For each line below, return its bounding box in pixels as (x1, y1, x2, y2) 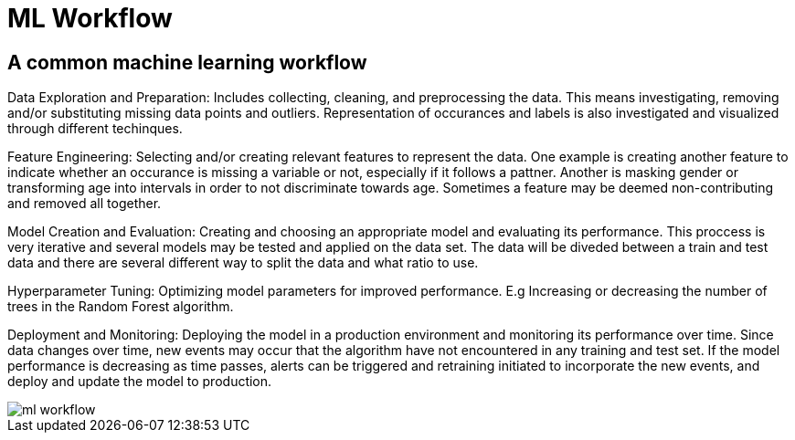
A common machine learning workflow (7, 50, 367, 74)
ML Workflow (7, 3, 173, 34)
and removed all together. (7, 195, 162, 212)
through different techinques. (7, 120, 183, 137)
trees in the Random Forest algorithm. (7, 299, 234, 315)
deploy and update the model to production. (7, 373, 272, 390)
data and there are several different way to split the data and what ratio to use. (7, 255, 479, 271)
